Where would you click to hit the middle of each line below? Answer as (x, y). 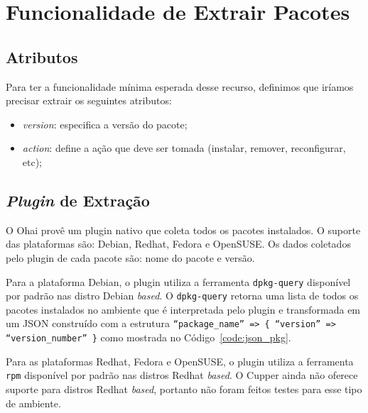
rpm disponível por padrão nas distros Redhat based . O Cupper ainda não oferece (182, 375)
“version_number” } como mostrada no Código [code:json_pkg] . (148, 337)
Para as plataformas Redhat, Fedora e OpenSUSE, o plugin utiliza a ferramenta (180, 361)
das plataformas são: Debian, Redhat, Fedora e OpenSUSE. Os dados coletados (178, 244)
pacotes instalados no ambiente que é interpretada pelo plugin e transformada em (183, 309)
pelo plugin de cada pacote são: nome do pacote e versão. (130, 257)
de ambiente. (33, 403)
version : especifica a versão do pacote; (105, 124)
